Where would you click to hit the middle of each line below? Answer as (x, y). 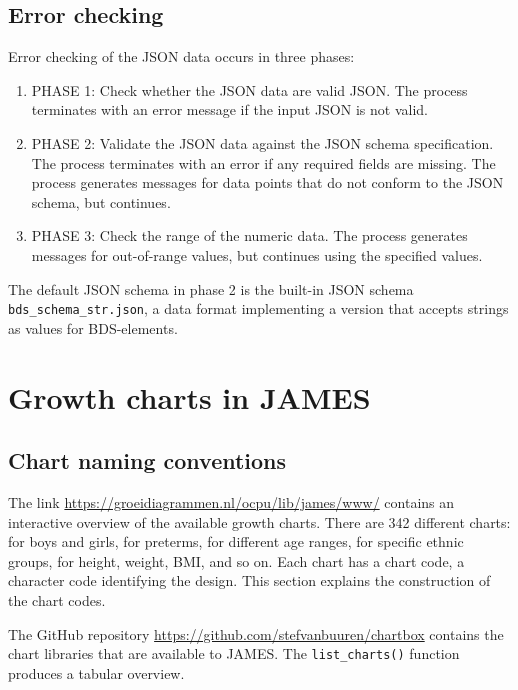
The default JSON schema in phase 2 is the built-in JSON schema (211, 288)
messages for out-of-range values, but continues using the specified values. (257, 254)
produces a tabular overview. (96, 672)
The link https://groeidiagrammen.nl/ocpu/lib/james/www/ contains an (231, 501)
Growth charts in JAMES (189, 396)
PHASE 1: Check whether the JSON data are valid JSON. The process (249, 89)
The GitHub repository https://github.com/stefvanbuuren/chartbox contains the (256, 633)
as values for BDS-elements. (93, 327)
